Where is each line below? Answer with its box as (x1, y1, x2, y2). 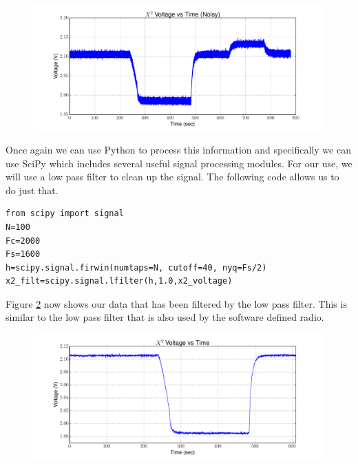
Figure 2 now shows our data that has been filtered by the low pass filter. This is (6, 296, 347, 310)
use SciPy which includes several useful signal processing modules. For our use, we (6, 156, 352, 170)
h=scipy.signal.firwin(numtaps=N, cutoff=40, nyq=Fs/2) (6, 262, 267, 273)
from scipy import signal (6, 209, 124, 219)
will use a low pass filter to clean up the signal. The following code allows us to (6, 169, 339, 184)
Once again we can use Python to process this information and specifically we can (6, 142, 351, 156)
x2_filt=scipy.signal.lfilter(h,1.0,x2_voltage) (6, 276, 233, 286)
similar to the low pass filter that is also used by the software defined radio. (6, 310, 324, 324)
